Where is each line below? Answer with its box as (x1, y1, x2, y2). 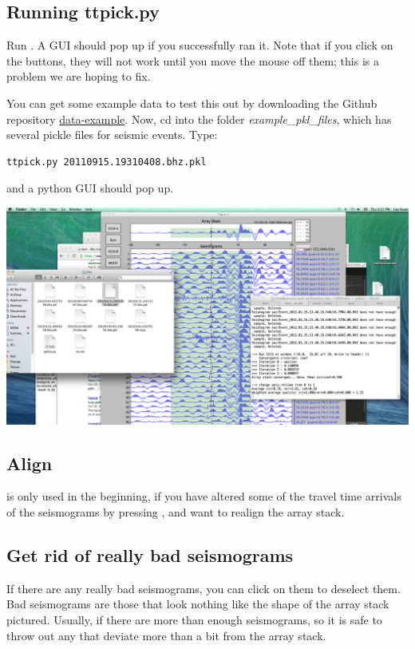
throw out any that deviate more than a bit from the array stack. (6, 627, 326, 643)
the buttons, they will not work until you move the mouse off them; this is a (6, 52, 379, 69)
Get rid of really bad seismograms (6, 543, 294, 568)
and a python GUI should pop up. (6, 180, 174, 196)
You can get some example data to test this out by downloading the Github (6, 94, 377, 111)
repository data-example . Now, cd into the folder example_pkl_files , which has (6, 110, 392, 127)
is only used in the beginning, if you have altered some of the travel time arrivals (6, 488, 401, 505)
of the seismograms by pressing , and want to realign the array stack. (6, 504, 345, 520)
